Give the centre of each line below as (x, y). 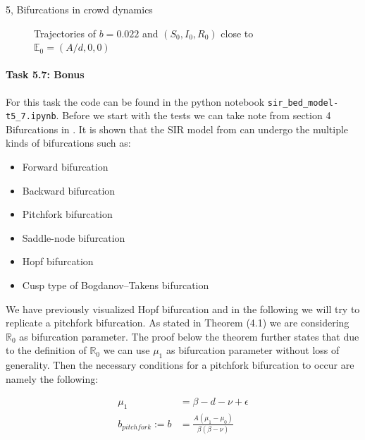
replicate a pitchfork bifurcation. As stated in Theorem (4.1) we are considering (178, 323)
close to (237, 33)
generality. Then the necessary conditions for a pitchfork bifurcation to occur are (180, 365)
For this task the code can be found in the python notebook (135, 101)
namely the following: (52, 378)
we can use (126, 350)
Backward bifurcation (69, 190)
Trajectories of (65, 33)
